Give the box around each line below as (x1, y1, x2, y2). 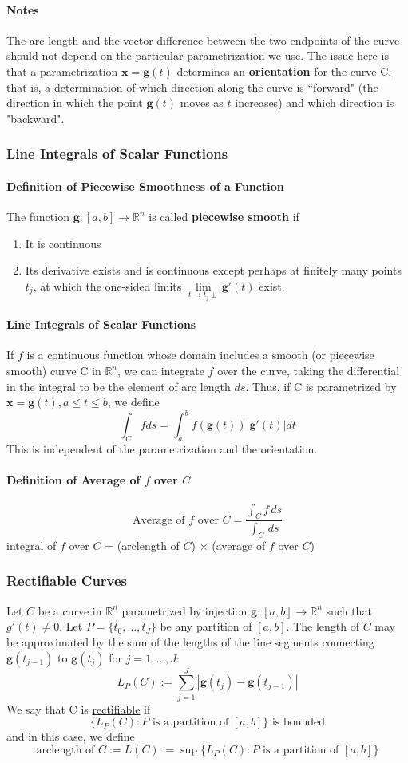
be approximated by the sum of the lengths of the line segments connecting (6, 633, 374, 650)
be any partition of (160, 618, 252, 635)
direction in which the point (6, 94, 143, 111)
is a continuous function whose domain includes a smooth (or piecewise (26, 346, 374, 363)
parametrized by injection (121, 602, 248, 619)
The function (6, 208, 69, 224)
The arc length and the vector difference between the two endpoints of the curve (6, 31, 400, 48)
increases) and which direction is (235, 94, 394, 111)
